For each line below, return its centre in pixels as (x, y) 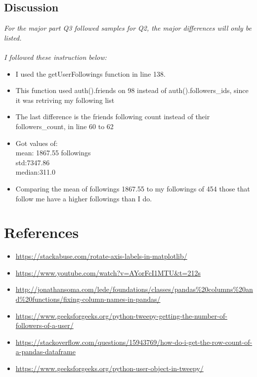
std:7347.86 (33, 162)
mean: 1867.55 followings (53, 153)
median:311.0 (35, 172)
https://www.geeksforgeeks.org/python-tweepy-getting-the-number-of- (121, 315)
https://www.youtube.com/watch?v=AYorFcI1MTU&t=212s (108, 272)
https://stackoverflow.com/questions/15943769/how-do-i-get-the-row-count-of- (134, 342)
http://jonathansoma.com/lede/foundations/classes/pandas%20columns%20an (134, 289)
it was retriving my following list (65, 100)
